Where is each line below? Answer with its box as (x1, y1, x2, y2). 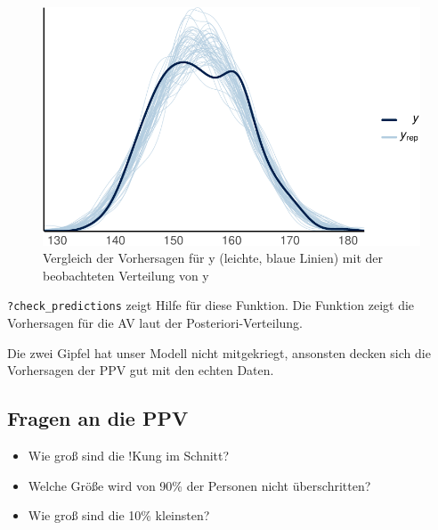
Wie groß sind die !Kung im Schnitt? (28, 446, 230, 465)
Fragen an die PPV (7, 404, 189, 432)
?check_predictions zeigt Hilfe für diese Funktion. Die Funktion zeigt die (7, 296, 415, 314)
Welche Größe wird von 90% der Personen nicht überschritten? (28, 476, 371, 494)
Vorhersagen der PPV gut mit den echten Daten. (7, 361, 274, 379)
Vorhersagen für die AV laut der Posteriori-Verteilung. (7, 314, 303, 332)
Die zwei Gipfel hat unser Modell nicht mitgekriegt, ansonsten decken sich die (7, 343, 431, 362)
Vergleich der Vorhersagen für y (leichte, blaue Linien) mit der (43, 249, 384, 267)
